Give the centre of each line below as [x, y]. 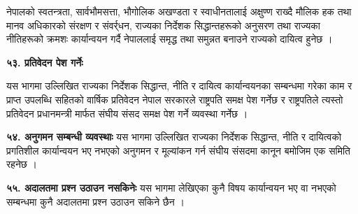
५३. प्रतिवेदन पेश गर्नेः [45, 62]
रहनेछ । [22, 164]
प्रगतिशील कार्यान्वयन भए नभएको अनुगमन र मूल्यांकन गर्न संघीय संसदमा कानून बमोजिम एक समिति [178, 150]
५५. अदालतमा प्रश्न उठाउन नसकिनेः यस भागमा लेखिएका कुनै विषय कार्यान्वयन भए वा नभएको [171, 187]
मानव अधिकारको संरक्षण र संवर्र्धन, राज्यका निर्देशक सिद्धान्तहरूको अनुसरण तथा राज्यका [163, 25]
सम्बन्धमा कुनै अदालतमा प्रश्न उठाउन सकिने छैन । [95, 201]
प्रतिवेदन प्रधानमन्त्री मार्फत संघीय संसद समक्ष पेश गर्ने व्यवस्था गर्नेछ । [127, 113]
